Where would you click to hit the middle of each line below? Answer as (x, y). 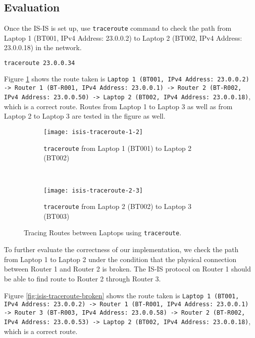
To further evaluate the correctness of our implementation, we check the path (121, 249)
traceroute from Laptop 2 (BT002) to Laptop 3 (118, 206)
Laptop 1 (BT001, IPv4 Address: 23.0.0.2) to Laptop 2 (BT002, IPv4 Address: (123, 37)
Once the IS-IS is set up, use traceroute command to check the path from (118, 28)
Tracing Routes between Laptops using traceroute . (103, 233)
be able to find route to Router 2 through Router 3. (82, 278)
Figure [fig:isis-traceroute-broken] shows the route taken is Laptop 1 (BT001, (122, 295)
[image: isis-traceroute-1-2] (93, 132)
